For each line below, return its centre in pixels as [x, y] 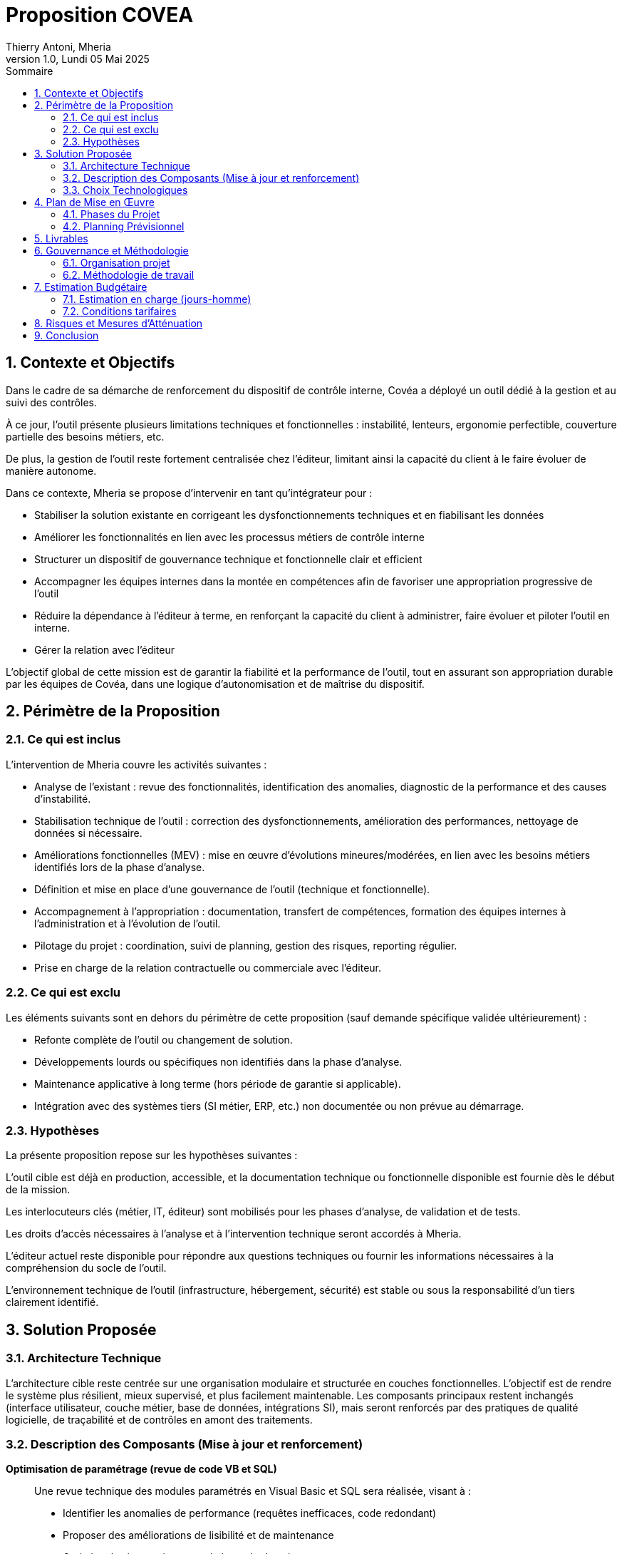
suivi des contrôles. [51, 402]
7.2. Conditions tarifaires [120, 311]
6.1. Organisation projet [116, 262]
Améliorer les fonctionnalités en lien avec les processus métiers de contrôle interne [229, 537]
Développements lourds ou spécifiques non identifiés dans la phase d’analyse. [218, 1061]
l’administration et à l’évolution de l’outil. [128, 923]
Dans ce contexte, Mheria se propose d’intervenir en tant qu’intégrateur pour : [189, 493]
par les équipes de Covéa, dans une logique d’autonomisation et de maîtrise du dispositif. [215, 684]
